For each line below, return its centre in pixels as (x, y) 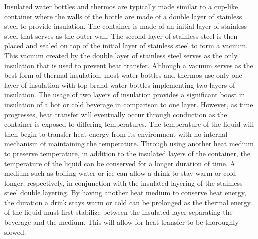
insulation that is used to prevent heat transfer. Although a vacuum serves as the (129, 65)
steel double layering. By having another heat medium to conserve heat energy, (125, 193)
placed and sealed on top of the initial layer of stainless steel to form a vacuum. (126, 45)
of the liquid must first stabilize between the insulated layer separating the (118, 212)
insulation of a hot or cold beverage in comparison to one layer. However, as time (129, 104)
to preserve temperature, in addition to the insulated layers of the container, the (127, 153)
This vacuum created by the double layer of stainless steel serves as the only (121, 55)
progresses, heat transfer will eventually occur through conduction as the (116, 114)
